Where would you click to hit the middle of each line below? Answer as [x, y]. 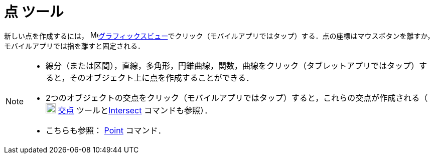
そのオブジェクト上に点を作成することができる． [162, 77]
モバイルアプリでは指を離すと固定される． [74, 46]
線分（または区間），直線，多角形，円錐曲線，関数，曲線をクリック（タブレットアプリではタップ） [233, 65]
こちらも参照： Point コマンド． [106, 130]
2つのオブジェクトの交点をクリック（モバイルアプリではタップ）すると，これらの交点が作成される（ [237, 98]
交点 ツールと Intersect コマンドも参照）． [135, 110]
